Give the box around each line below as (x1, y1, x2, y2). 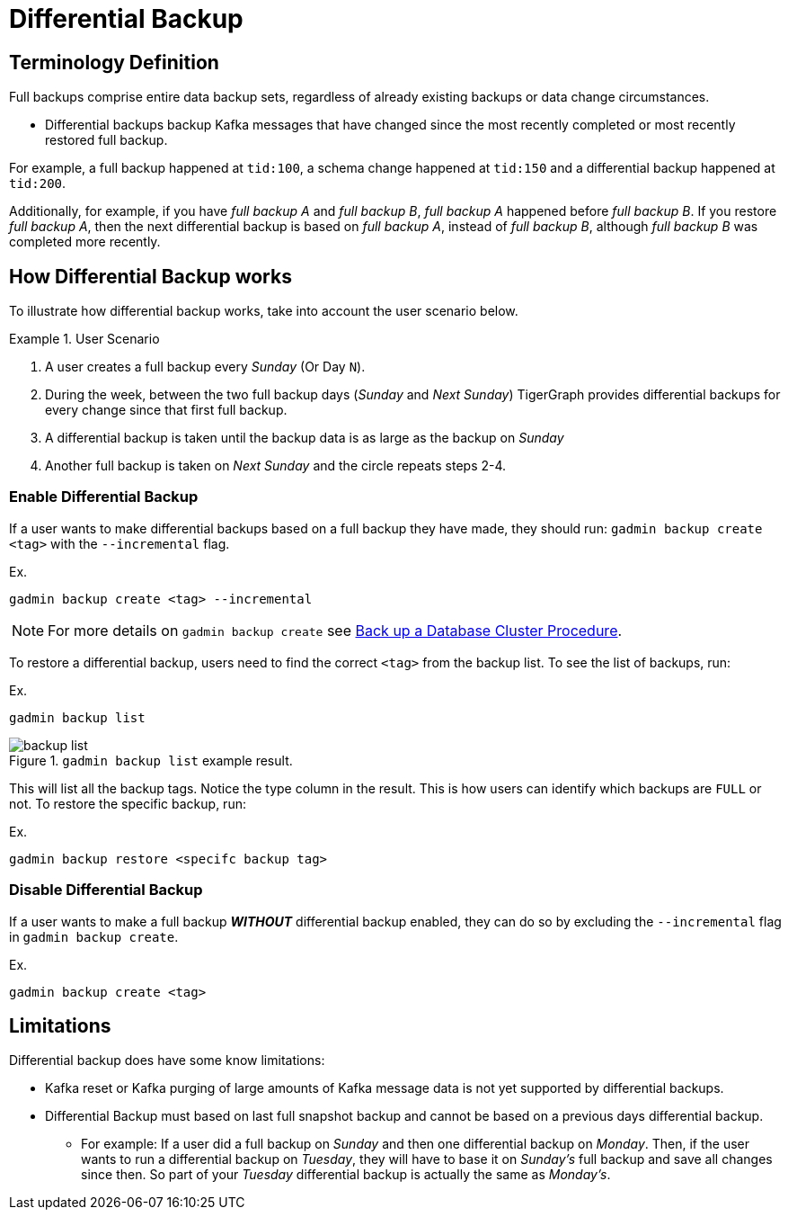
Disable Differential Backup (9, 881, 203, 899)
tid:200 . (9, 175, 66, 192)
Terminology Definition (9, 50, 219, 74)
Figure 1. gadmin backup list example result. (9, 752, 293, 768)
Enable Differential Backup (9, 488, 199, 506)
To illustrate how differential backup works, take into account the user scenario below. (9, 303, 518, 319)
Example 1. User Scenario (9, 331, 160, 347)
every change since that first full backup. (45, 402, 288, 418)
